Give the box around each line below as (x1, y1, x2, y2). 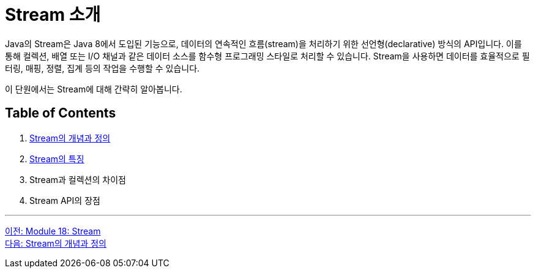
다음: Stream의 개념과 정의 (5, 237, 106, 249)
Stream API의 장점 (29, 195, 100, 206)
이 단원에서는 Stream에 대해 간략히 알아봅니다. (5, 83, 182, 94)
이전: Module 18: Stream (5, 225, 101, 236)
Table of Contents (5, 105, 116, 121)
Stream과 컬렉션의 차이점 (29, 174, 126, 185)
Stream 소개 (5, 4, 101, 25)
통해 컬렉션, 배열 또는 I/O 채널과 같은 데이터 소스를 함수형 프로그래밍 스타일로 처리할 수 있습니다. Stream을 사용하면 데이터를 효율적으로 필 (5, 50, 530, 61)
